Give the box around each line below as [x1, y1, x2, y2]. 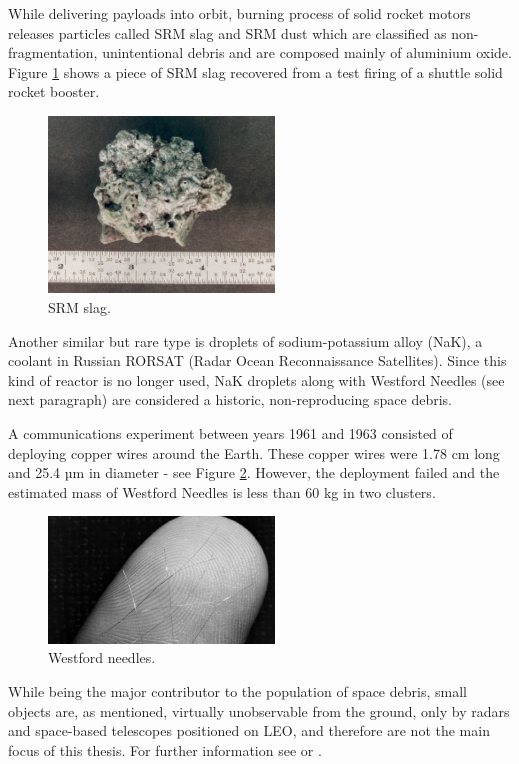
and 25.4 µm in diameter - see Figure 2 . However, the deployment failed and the [8, 462, 500, 483]
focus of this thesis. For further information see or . [8, 739, 322, 760]
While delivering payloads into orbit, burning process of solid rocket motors [8, 3, 471, 23]
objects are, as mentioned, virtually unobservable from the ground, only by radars [8, 700, 510, 721]
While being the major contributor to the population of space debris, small [8, 681, 467, 701]
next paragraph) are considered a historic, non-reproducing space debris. [8, 389, 452, 410]
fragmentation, [8, 42, 98, 63]
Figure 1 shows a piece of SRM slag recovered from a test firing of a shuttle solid [8, 61, 503, 82]
